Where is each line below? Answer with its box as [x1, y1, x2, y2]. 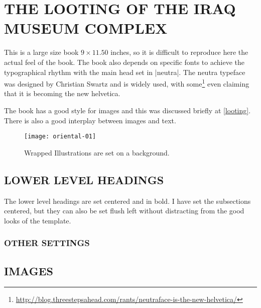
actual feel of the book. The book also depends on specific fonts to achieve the [4, 56, 245, 67]
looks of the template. [4, 215, 71, 225]
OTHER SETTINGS [4, 237, 90, 249]
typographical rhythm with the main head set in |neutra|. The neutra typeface [4, 66, 245, 77]
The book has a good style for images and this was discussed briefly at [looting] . [4, 105, 251, 115]
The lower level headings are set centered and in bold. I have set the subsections [4, 195, 251, 206]
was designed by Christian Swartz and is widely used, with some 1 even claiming [4, 77, 249, 89]
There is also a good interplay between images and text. [4, 115, 176, 125]
